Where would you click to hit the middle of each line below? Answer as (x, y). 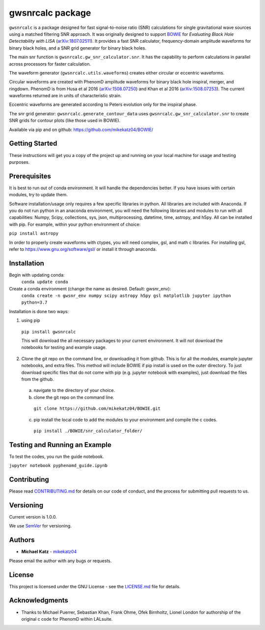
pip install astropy (34, 234)
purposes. (19, 162)
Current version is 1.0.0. (33, 517)
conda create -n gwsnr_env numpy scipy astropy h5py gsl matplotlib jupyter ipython (126, 296)
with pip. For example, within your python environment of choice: (75, 224)
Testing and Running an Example (60, 445)
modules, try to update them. (39, 195)
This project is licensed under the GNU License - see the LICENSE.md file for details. (95, 586)
